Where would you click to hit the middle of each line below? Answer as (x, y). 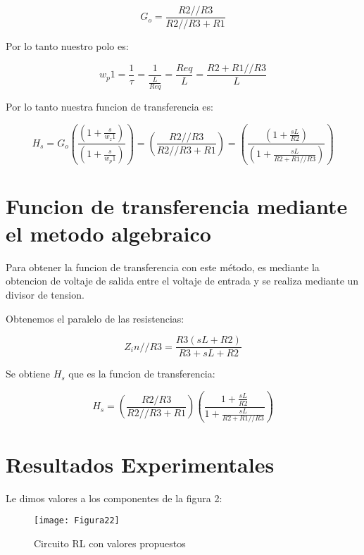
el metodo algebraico (108, 233)
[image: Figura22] (77, 521)
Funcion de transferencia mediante (177, 205)
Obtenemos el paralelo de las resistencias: (95, 318)
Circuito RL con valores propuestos (110, 543)
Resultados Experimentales (140, 464)
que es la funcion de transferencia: (142, 374)
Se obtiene (28, 374)
